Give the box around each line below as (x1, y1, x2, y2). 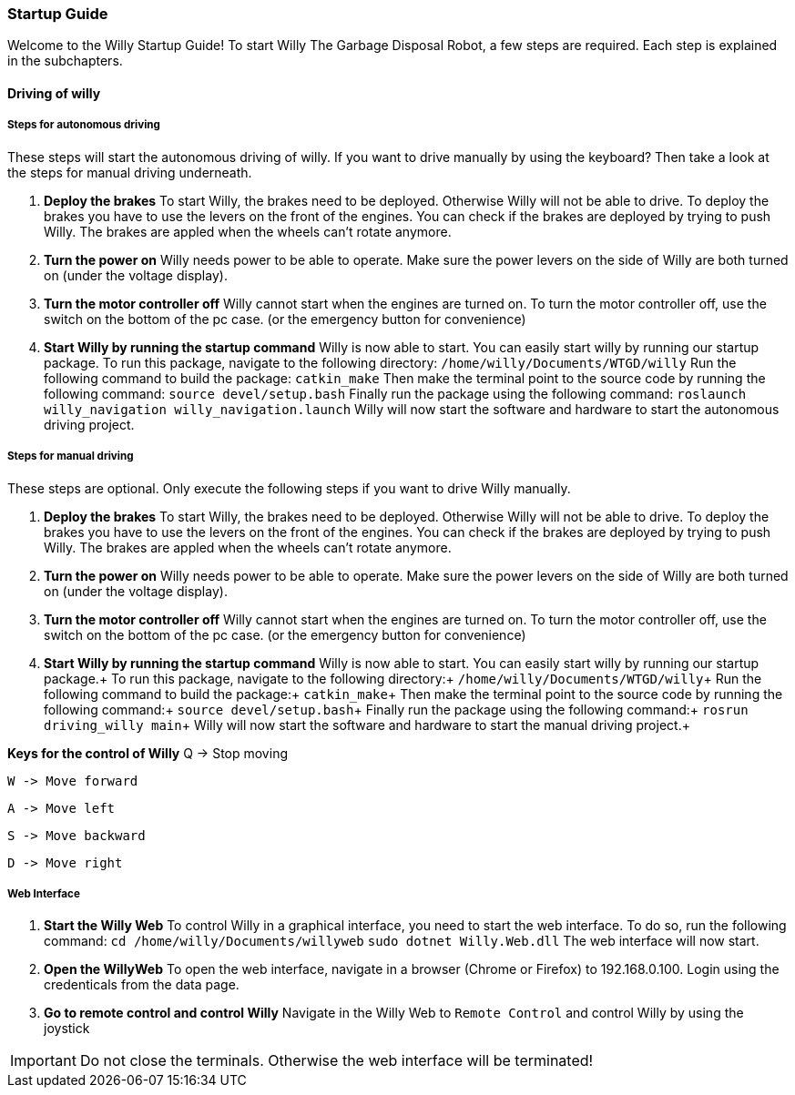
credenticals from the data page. (44, 977, 240, 993)
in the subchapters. (7, 53, 123, 69)
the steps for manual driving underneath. (7, 164, 252, 180)
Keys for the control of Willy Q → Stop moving (7, 745, 288, 761)
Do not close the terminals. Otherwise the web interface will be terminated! (79, 1051, 594, 1070)
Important (10, 1051, 76, 1070)
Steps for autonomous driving (7, 118, 160, 132)
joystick (44, 1020, 90, 1037)
